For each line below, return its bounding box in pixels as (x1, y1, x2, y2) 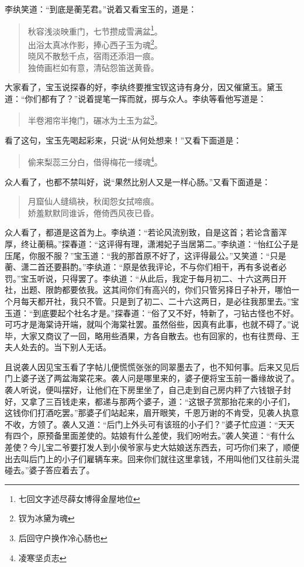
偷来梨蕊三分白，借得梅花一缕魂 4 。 (27, 154, 163, 168)
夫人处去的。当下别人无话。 (5, 341, 111, 353)
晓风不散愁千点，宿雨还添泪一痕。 (27, 50, 159, 62)
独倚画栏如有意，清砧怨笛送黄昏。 (27, 61, 159, 73)
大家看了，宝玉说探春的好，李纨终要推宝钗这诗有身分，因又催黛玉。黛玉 (5, 81, 283, 93)
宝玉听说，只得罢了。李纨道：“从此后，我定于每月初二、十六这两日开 (20, 272, 287, 284)
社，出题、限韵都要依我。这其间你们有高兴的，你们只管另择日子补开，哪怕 (5, 283, 291, 296)
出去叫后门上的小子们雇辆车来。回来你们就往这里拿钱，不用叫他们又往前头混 (5, 452, 299, 464)
